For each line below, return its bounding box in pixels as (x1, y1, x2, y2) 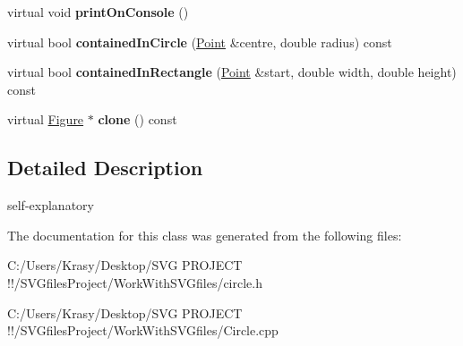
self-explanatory (7, 196, 94, 215)
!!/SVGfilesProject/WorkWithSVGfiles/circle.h (7, 273, 262, 291)
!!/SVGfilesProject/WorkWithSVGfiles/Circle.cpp (7, 321, 279, 340)
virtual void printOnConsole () (7, 3, 189, 21)
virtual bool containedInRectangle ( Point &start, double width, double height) (7, 63, 457, 81)
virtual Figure (7, 110, 84, 129)
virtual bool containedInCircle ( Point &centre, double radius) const (7, 32, 392, 51)
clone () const (98, 110, 177, 129)
